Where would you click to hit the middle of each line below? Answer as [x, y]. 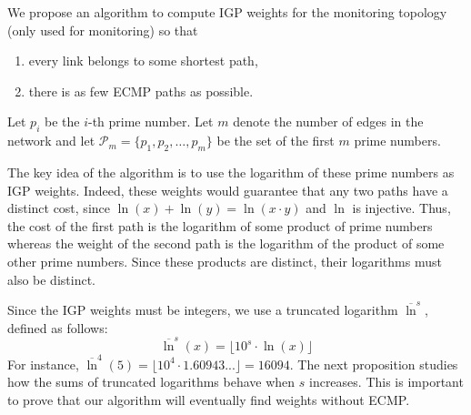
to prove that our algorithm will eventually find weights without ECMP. [209, 399]
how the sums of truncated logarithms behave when [151, 382]
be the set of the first [276, 141]
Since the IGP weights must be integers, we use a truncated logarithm [203, 310]
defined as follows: [58, 327]
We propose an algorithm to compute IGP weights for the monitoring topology [227, 12]
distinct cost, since [59, 208]
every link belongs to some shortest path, [143, 61]
